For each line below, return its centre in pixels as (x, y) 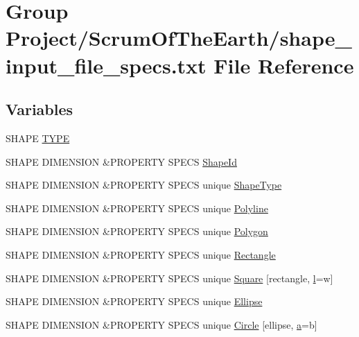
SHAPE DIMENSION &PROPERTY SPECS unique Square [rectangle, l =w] (169, 278)
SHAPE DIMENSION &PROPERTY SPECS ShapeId (121, 161)
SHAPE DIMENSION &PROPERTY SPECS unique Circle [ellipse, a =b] (161, 324)
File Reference (284, 65)
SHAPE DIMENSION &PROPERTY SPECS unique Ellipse (134, 301)
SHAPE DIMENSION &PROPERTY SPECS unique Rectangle (141, 254)
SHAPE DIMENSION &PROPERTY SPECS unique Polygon (137, 231)
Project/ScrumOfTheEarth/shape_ (179, 38)
